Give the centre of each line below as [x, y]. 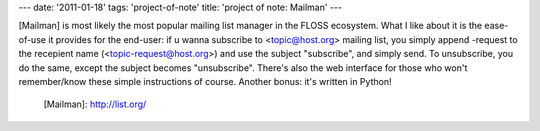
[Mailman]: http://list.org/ [95, 104]
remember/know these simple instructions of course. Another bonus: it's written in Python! [205, 81]
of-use [32, 39]
